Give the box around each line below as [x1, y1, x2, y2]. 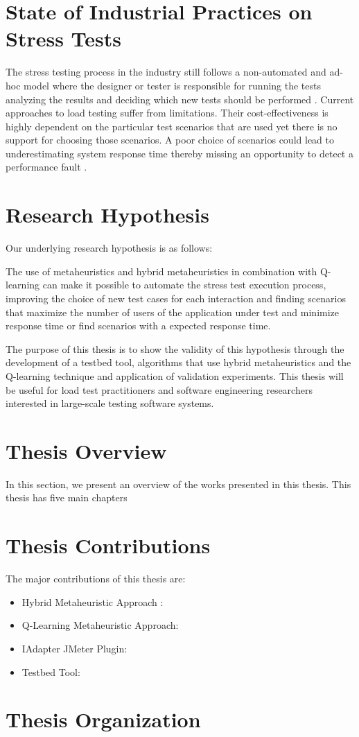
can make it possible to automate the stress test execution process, [42, 277, 326, 292]
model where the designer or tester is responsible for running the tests [24, 78, 322, 92]
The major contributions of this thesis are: [6, 571, 186, 586]
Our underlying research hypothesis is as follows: [6, 241, 213, 255]
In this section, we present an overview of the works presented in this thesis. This [6, 476, 351, 491]
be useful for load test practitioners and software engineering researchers [6, 382, 313, 397]
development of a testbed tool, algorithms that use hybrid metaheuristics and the [6, 355, 351, 370]
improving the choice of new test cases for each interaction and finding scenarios [6, 291, 346, 305]
